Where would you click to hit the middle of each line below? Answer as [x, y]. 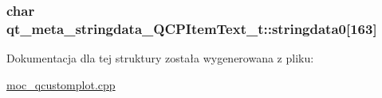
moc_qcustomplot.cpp [61, 84]
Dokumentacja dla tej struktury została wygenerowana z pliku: [160, 58]
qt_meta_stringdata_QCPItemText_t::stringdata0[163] [192, 28]
